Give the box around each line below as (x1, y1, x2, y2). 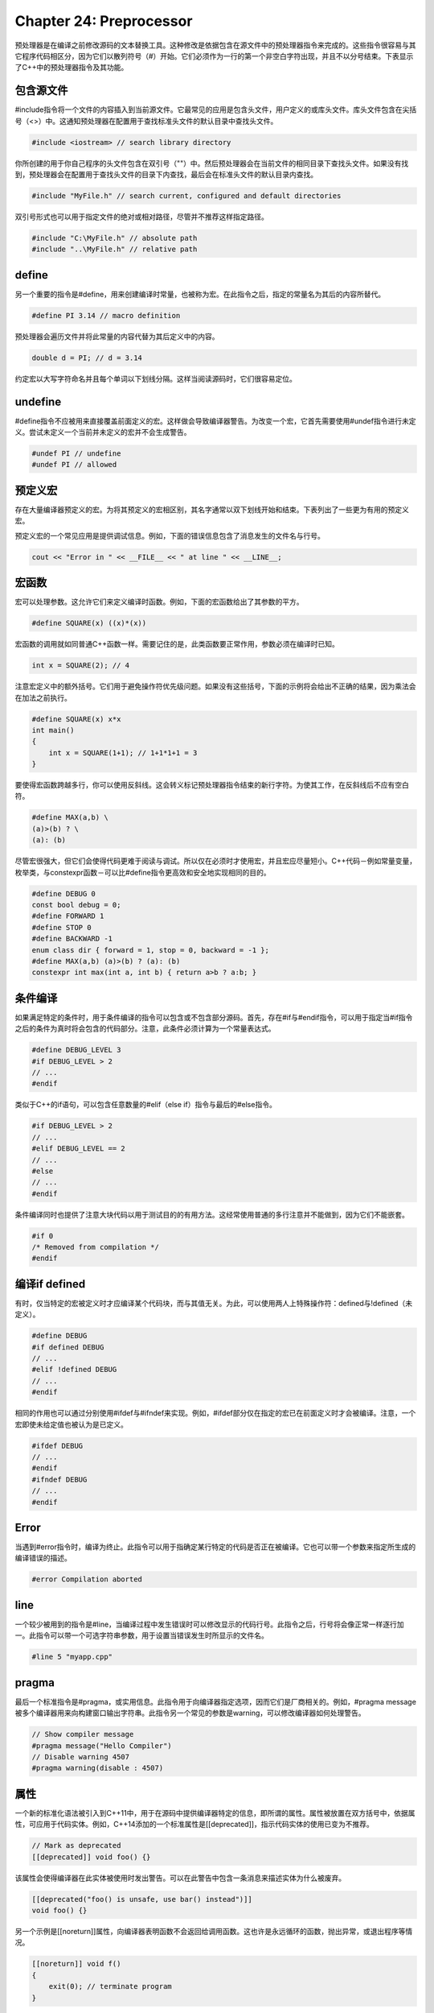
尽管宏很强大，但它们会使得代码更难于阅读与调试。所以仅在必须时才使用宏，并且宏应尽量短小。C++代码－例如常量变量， (14, 856, 417, 866)
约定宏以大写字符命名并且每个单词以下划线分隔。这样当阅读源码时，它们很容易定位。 (14, 374, 297, 383)
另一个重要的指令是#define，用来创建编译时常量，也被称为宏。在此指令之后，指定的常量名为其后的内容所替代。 (14, 289, 386, 299)
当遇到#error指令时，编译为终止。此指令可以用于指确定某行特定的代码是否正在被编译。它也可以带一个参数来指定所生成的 (14, 1542, 416, 1552)
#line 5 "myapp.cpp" (31, 1652, 113, 1662)
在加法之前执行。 (14, 692, 72, 702)
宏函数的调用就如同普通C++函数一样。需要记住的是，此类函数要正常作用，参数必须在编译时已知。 (14, 639, 339, 649)
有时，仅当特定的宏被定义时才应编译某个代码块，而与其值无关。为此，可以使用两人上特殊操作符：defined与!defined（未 (14, 1298, 413, 1308)
